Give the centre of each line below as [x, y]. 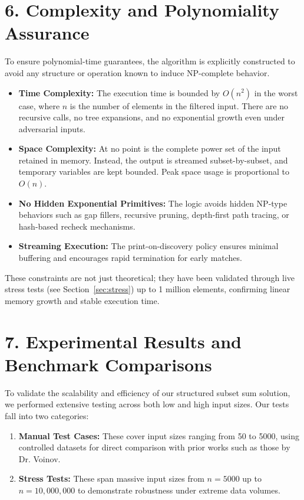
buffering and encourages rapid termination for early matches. [130, 258]
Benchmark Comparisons [108, 364]
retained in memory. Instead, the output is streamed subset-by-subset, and [153, 160]
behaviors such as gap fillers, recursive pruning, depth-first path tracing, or [154, 215]
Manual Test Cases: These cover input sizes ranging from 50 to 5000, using [159, 435]
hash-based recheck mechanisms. [77, 226]
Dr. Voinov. [39, 458]
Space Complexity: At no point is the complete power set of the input [150, 148]
